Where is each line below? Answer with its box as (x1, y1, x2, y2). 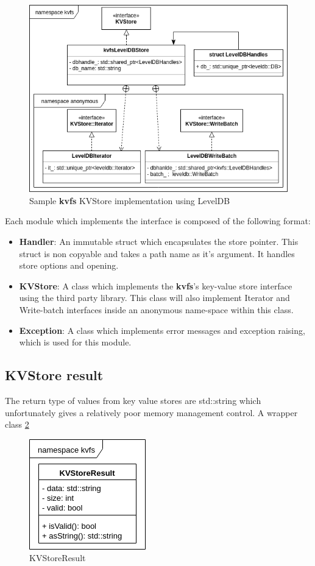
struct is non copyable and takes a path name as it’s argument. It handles (19, 247, 295, 260)
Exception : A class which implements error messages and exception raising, (19, 324, 305, 336)
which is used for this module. (19, 336, 132, 348)
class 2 (5, 418, 29, 431)
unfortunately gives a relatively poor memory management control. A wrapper (5, 406, 298, 419)
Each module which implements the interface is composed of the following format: (5, 214, 311, 227)
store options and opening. (19, 259, 119, 272)
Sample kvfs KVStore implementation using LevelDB (29, 194, 230, 207)
